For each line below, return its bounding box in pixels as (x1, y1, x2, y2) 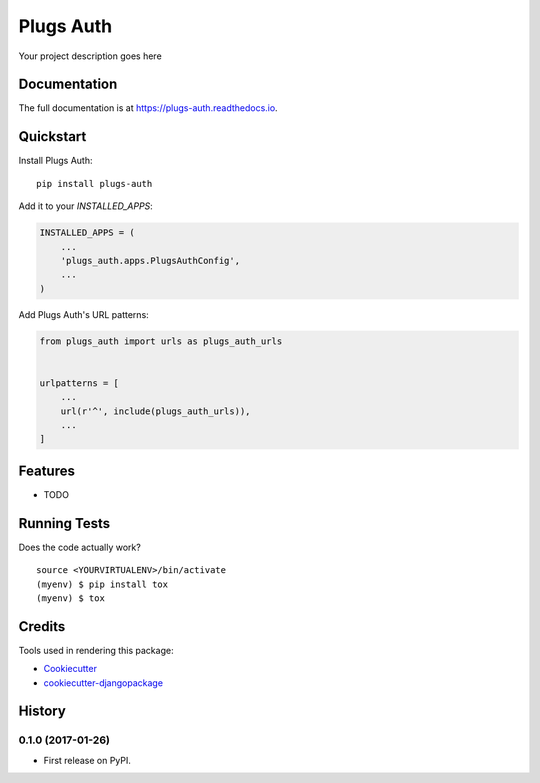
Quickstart (18, 128, 87, 145)
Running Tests (18, 515, 110, 532)
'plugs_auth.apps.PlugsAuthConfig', (60, 255, 240, 266)
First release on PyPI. (43, 754, 132, 766)
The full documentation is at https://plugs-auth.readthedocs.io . (18, 102, 279, 114)
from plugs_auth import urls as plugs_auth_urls (39, 335, 283, 347)
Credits (18, 618, 66, 635)
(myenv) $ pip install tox (36, 578, 169, 590)
